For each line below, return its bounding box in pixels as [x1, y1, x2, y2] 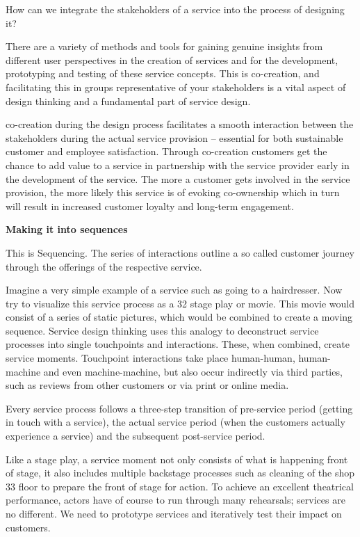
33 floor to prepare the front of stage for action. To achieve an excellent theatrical [6, 479, 354, 493]
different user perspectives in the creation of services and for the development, [6, 52, 338, 67]
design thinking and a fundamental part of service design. [6, 93, 251, 108]
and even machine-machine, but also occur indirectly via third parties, [43, 364, 343, 378]
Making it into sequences [6, 222, 128, 237]
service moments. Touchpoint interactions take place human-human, [6, 351, 295, 365]
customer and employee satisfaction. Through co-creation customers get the [6, 144, 327, 159]
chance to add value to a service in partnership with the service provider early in [6, 157, 350, 172]
